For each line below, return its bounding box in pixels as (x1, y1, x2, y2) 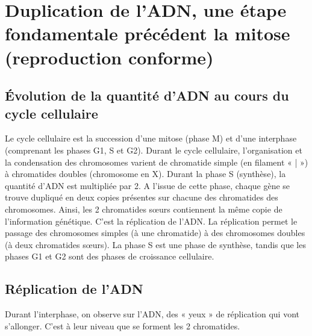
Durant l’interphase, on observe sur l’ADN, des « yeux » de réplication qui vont (5, 308, 299, 320)
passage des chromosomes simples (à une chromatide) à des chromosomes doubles (5, 226, 305, 239)
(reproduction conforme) (5, 45, 214, 69)
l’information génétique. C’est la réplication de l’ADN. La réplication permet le (5, 214, 298, 227)
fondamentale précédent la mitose (5, 21, 290, 46)
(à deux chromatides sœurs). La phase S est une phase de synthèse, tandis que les (5, 238, 306, 250)
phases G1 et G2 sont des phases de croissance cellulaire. (5, 250, 214, 263)
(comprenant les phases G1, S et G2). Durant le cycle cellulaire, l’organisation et (5, 143, 302, 156)
